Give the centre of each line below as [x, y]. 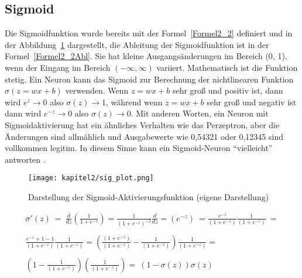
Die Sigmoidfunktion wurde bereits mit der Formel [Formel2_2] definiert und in [149, 33]
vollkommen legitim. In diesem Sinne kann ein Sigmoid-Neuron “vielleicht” [139, 148]
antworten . [25, 159]
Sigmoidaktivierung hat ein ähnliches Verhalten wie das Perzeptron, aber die [142, 124]
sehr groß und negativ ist [252, 102]
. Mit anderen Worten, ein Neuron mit [200, 113]
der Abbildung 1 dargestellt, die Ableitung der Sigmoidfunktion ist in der [137, 44]
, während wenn [134, 102]
